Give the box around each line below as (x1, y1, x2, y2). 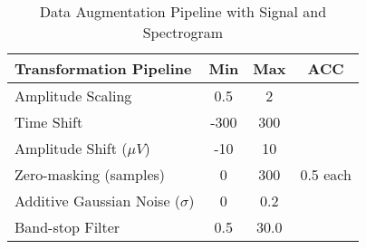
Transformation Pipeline (14, 58, 192, 79)
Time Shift (14, 111, 83, 132)
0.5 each (300, 164, 352, 185)
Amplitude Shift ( (14, 138, 128, 158)
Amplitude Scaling (14, 85, 132, 106)
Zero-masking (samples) (14, 164, 166, 185)
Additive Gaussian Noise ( (14, 190, 181, 211)
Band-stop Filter (14, 216, 120, 237)
